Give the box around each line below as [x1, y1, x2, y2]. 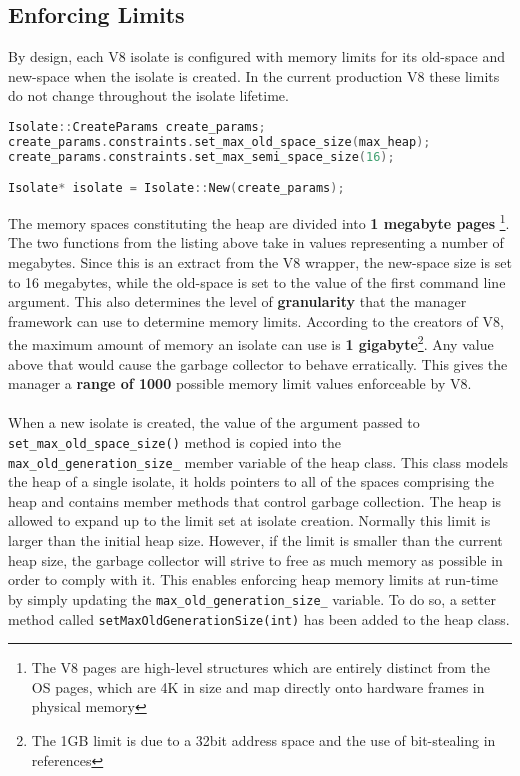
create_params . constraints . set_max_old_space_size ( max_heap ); [8, 134, 431, 149]
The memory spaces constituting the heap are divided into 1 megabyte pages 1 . [8, 210, 510, 233]
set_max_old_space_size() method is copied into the [8, 431, 341, 452]
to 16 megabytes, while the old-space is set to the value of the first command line [8, 271, 506, 292]
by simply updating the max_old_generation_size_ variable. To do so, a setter [8, 588, 496, 609]
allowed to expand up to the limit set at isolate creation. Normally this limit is [8, 510, 491, 531]
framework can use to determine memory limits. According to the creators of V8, [8, 310, 504, 331]
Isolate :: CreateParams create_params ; [8, 119, 266, 134]
